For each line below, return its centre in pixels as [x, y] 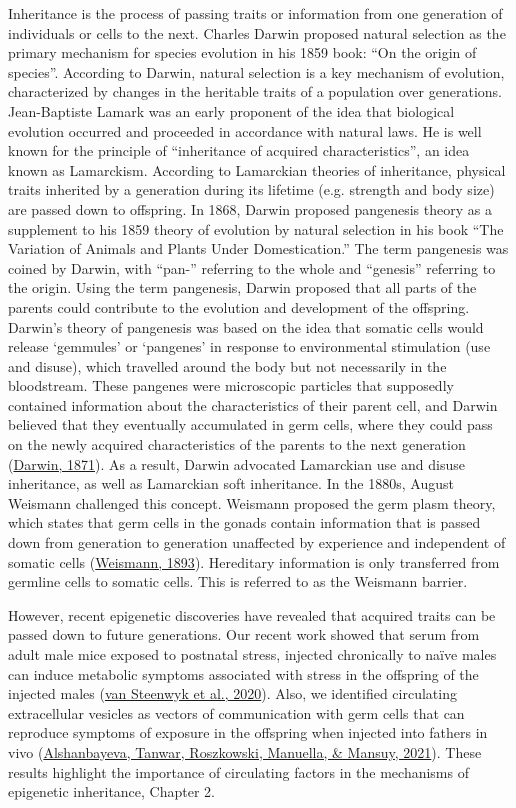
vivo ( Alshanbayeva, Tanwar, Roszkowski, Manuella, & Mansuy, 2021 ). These [245, 751]
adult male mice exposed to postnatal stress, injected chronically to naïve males [252, 654]
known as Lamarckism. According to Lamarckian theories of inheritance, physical [257, 169]
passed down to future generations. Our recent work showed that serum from [244, 634]
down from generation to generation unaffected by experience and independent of [257, 542]
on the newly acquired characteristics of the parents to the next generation [237, 444]
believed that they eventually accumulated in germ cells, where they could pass [250, 424]
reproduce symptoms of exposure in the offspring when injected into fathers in [248, 732]
